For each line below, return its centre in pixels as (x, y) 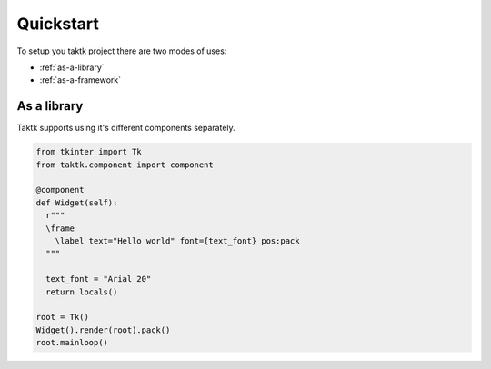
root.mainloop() (72, 343)
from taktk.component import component (125, 165)
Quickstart (58, 24)
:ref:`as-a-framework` (80, 80)
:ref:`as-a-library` (72, 67)
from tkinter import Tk (89, 152)
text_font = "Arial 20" (99, 279)
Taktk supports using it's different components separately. (126, 128)
